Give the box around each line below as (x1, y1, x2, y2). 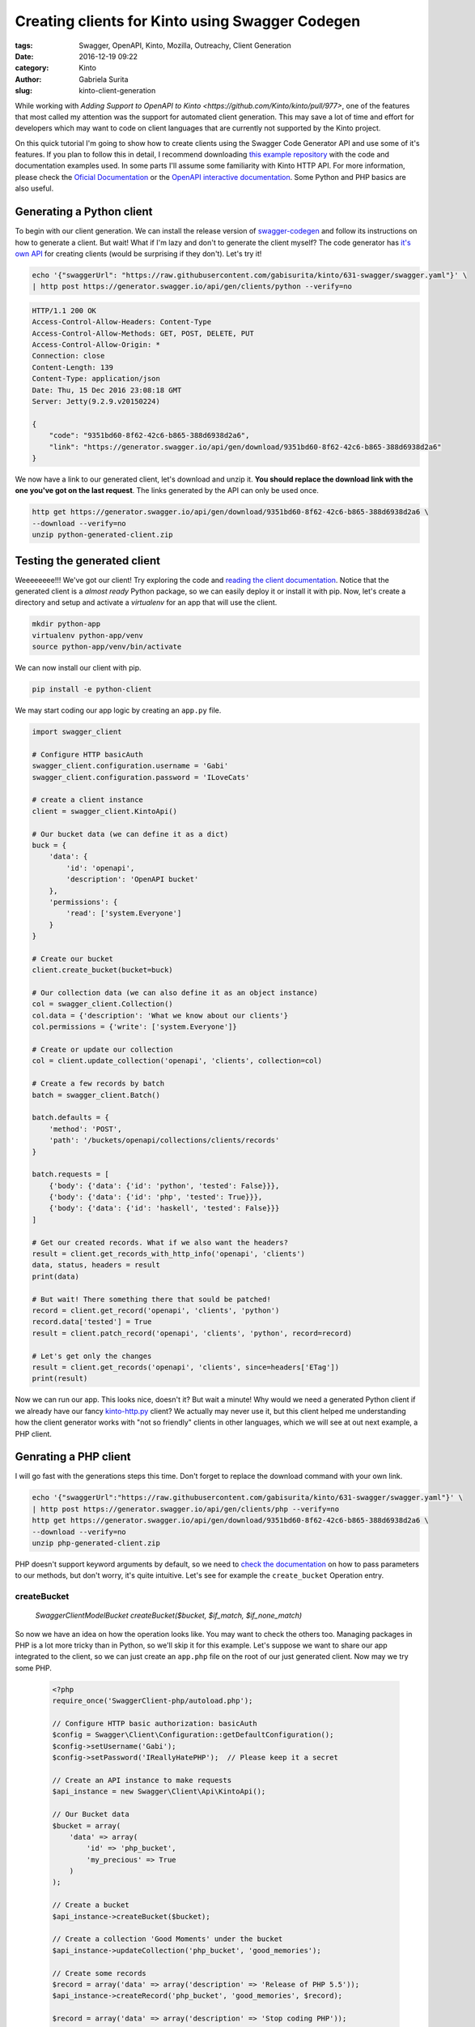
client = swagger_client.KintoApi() (32, 807, 178, 816)
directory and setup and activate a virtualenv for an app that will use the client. (15, 598, 278, 607)
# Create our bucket (32, 954, 113, 963)
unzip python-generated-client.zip (32, 530, 173, 539)
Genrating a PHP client (15, 1450, 131, 1463)
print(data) (32, 1271, 80, 1281)
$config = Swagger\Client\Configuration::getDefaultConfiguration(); (52, 1730, 334, 1739)
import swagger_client (32, 727, 122, 737)
